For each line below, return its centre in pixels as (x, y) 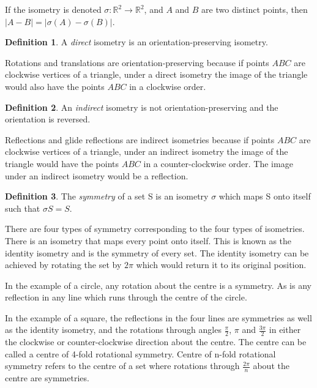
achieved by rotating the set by (63, 265)
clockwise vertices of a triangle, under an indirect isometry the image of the (147, 151)
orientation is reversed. (48, 119)
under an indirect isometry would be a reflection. (97, 175)
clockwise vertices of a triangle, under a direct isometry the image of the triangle (156, 74)
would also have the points (55, 86)
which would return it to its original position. (221, 265)
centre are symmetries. (47, 378)
